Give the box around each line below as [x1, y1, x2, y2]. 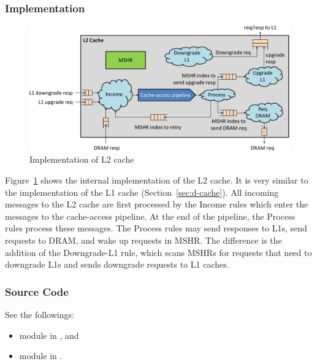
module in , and [19, 328, 79, 341]
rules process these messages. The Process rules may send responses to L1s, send [5, 222, 307, 234]
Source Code [5, 284, 69, 299]
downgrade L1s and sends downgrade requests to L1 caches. [5, 258, 229, 271]
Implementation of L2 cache [29, 153, 134, 166]
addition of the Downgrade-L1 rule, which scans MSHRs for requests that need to [5, 246, 312, 258]
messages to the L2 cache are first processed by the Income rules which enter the [5, 198, 308, 211]
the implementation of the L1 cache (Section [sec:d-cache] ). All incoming [5, 185, 279, 198]
